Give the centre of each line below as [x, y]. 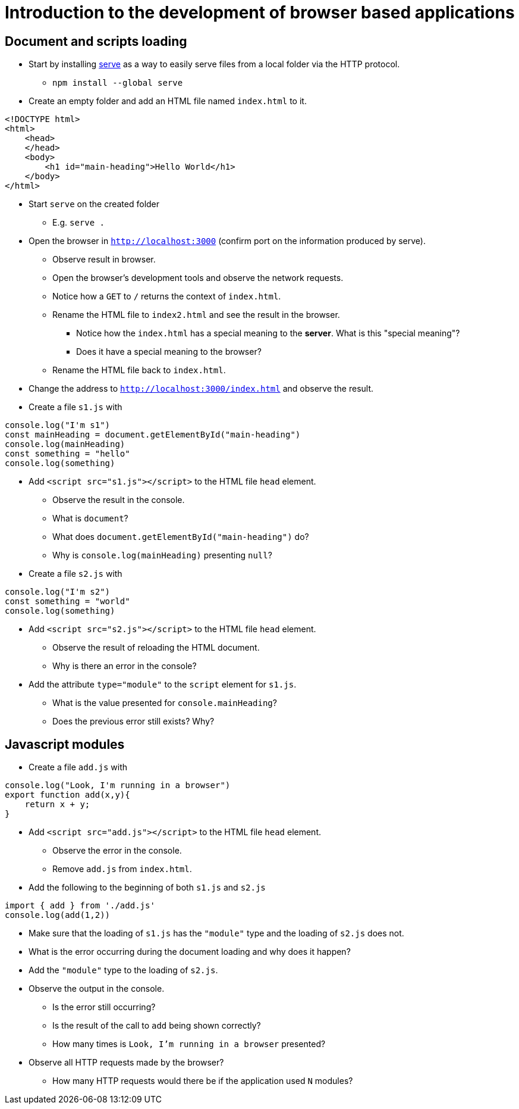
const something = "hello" [67, 454]
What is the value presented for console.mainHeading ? [165, 703]
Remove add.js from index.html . [122, 869]
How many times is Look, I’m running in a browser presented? [189, 1044]
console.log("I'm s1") [58, 425]
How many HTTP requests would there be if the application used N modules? [203, 1081]
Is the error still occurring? [104, 1007]
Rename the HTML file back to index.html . [139, 370]
